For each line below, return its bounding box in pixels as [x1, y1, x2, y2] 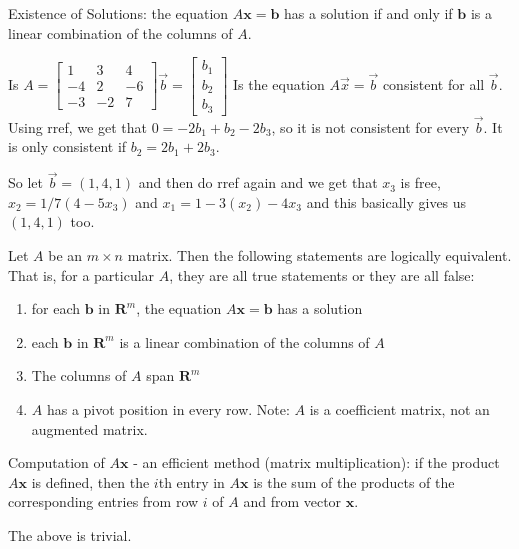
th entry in [158, 471, 225, 492]
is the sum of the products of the [253, 471, 455, 492]
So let [8, 172, 43, 193]
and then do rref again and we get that [138, 172, 378, 193]
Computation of [8, 452, 105, 473]
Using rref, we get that [8, 116, 147, 137]
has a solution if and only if [284, 3, 453, 23]
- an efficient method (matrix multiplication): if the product [133, 452, 500, 473]
